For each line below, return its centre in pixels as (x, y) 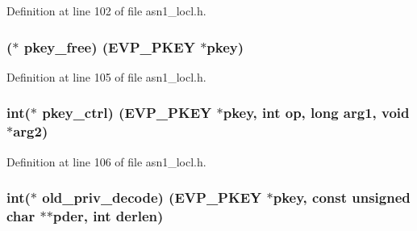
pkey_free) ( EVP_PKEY (109, 46)
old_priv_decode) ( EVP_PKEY (152, 197)
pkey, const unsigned (342, 197)
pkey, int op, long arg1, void (316, 113)
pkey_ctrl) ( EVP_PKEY (127, 113)
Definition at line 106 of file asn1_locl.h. (106, 161)
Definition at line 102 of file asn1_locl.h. (106, 10)
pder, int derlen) (108, 215)
